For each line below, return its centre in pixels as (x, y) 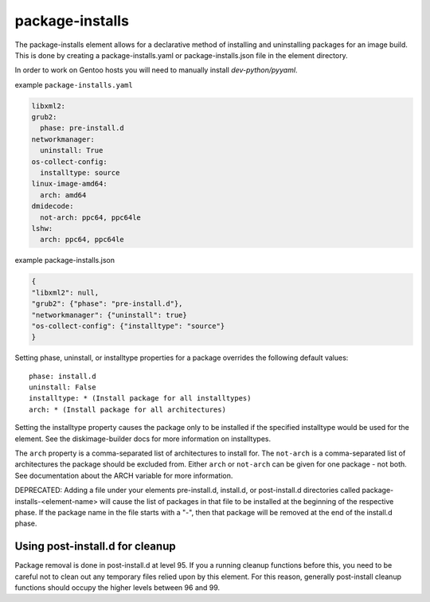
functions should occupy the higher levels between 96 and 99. (117, 588)
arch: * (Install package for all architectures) (128, 409)
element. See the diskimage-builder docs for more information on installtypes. (143, 439)
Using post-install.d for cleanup (95, 547)
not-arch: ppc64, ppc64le (90, 217)
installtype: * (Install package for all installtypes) (140, 399)
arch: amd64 (63, 195)
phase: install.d (63, 376)
